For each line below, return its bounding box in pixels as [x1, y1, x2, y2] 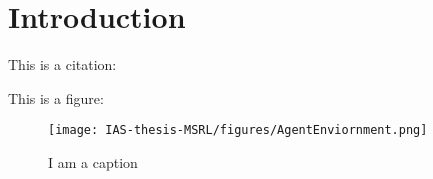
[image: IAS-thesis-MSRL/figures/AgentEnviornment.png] [48, 123, 428, 138]
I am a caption [48, 151, 138, 172]
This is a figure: [8, 87, 104, 108]
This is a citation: [8, 54, 117, 75]
